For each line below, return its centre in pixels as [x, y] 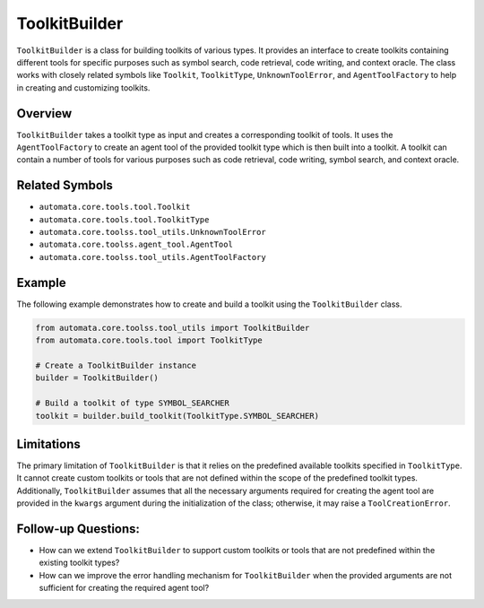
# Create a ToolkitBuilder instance [116, 365]
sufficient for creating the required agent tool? [124, 588]
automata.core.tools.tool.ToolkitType [124, 219]
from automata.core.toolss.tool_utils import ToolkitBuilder [173, 328]
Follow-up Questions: [78, 529]
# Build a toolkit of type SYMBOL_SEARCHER [133, 403]
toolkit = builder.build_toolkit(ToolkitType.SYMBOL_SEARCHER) [177, 416]
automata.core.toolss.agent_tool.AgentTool [136, 245]
